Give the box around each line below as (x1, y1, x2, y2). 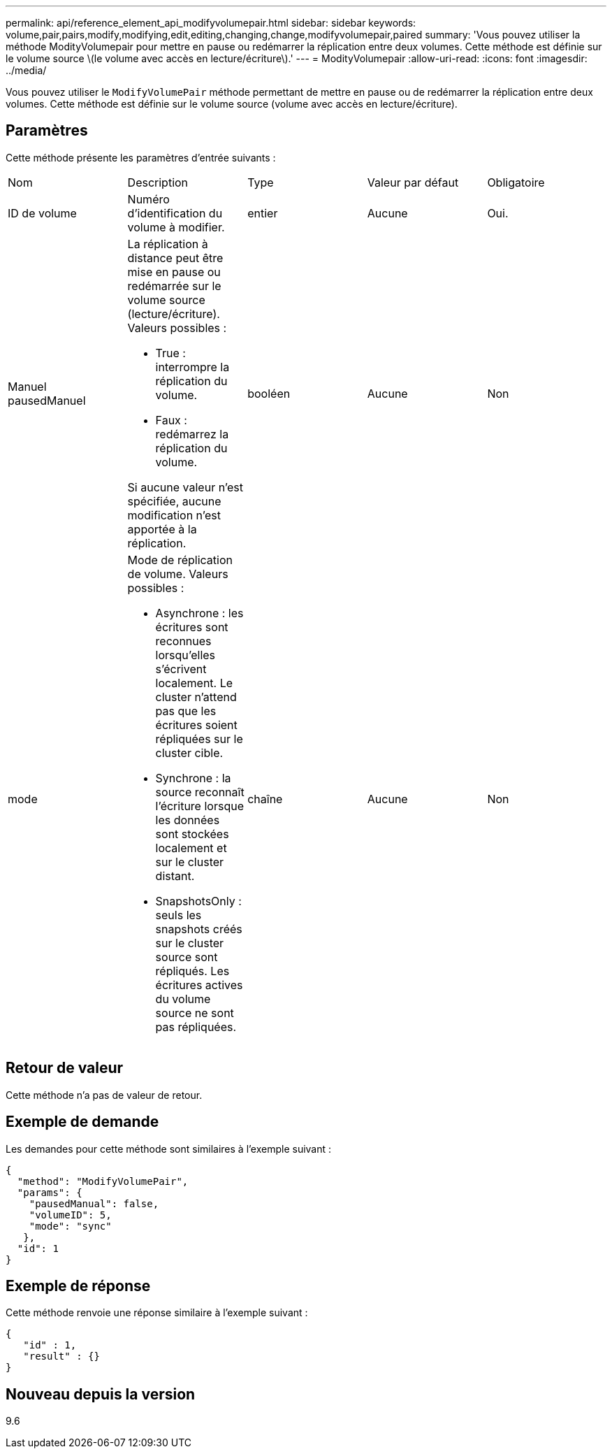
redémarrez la (155, 426, 229, 441)
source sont (155, 949, 218, 964)
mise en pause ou (127, 264, 221, 279)
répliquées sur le (155, 731, 243, 746)
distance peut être (127, 250, 224, 265)
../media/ (6, 64, 47, 76)
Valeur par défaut (367, 175, 459, 189)
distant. (155, 868, 195, 883)
